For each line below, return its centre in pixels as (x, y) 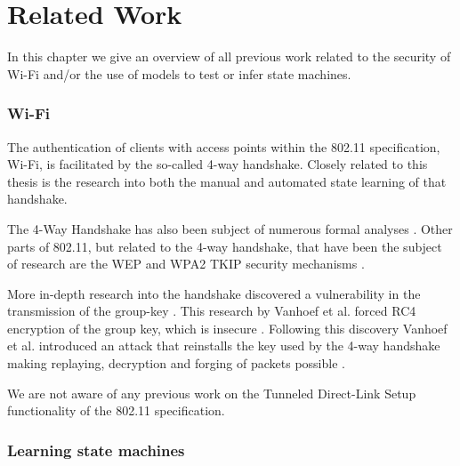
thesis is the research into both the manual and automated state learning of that (227, 181)
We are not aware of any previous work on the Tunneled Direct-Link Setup (212, 393)
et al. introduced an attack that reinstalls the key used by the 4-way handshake (224, 345)
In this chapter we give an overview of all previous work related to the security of (229, 56)
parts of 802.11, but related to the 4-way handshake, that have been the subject (225, 246)
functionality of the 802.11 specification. (116, 410)
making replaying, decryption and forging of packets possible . (176, 363)
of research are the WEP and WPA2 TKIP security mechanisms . (186, 264)
